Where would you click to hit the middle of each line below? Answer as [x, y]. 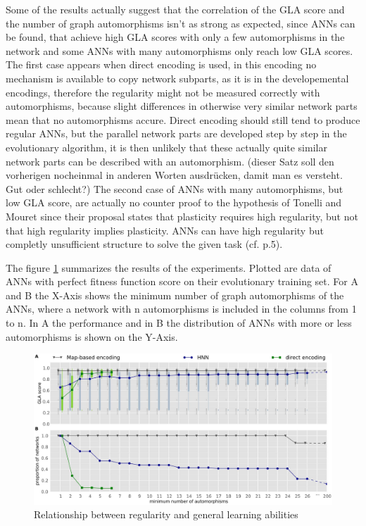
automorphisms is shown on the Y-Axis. [92, 336]
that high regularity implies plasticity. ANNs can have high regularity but [165, 230]
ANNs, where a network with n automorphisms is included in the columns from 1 [181, 309]
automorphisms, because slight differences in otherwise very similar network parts [182, 106]
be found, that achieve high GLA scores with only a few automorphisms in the [175, 37]
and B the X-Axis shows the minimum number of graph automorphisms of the [175, 295]
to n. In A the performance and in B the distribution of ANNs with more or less [179, 323]
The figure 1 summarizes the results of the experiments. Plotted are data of [169, 267]
